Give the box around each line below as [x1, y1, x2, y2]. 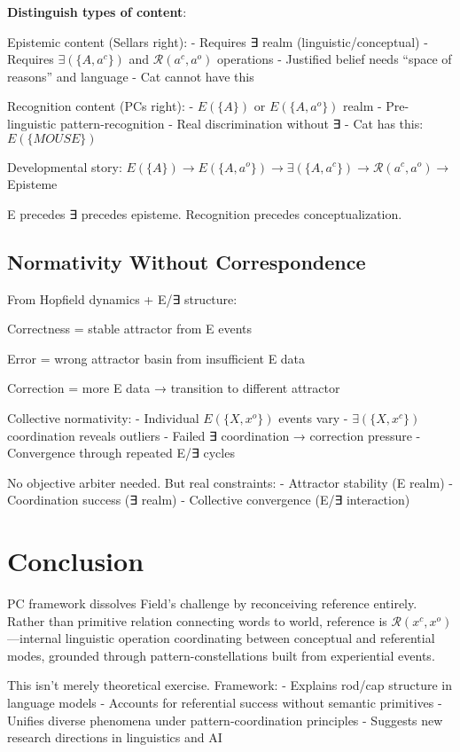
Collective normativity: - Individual [7, 408, 199, 427]
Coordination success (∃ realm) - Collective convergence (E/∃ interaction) [7, 490, 410, 509]
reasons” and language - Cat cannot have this [7, 67, 254, 85]
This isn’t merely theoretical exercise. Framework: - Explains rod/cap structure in [7, 676, 452, 694]
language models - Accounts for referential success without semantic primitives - [7, 693, 442, 711]
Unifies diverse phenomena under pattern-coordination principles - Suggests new [7, 710, 443, 729]
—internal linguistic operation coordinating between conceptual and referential [7, 629, 435, 647]
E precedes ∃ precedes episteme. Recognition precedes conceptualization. [7, 204, 402, 223]
